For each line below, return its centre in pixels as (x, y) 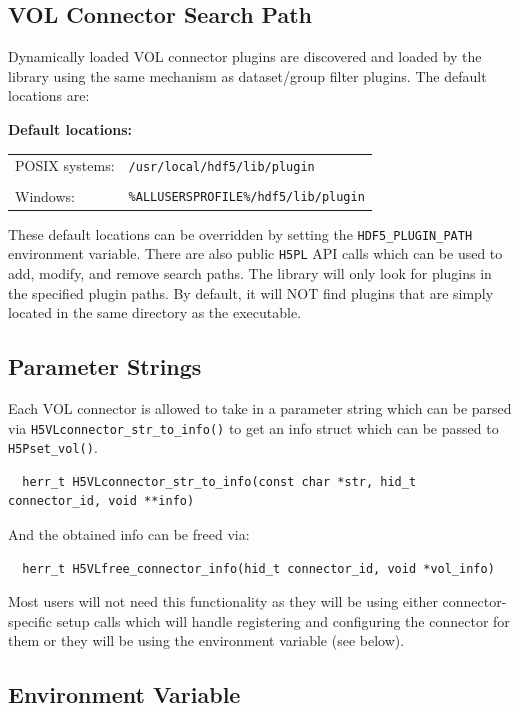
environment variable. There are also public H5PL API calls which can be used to (255, 253)
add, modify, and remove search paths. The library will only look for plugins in (250, 272)
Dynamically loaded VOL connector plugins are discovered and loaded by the (245, 56)
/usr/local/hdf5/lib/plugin (221, 167)
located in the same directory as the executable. (155, 312)
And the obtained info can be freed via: (129, 534)
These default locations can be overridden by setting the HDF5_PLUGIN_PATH (240, 233)
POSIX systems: (65, 165)
